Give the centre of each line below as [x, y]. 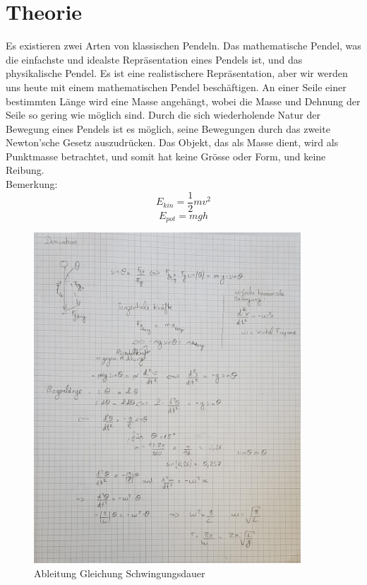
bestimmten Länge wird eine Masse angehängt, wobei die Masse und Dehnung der [183, 101]
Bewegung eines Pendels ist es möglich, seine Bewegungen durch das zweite [168, 128]
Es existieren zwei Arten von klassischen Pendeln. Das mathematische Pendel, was [183, 46]
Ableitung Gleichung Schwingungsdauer [120, 573]
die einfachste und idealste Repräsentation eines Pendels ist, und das [154, 59]
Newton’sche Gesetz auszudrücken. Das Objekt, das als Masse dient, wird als [172, 142]
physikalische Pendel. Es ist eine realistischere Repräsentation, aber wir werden [177, 73]
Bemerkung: [32, 184]
